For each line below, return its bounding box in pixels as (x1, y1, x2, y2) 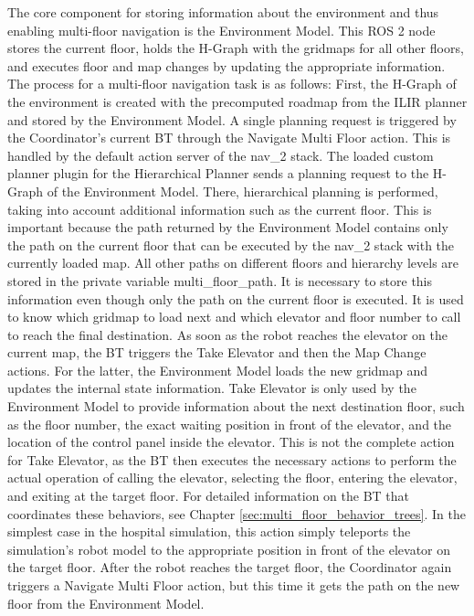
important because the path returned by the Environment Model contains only (7, 218, 448, 237)
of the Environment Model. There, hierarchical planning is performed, (47, 181, 438, 200)
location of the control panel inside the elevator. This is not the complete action (7, 432, 455, 451)
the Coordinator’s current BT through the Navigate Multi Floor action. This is (7, 128, 451, 147)
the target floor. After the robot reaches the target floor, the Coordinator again (7, 558, 452, 577)
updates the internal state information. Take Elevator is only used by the (7, 378, 416, 398)
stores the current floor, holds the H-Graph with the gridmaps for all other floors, (7, 38, 464, 58)
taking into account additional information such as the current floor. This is (7, 199, 432, 218)
